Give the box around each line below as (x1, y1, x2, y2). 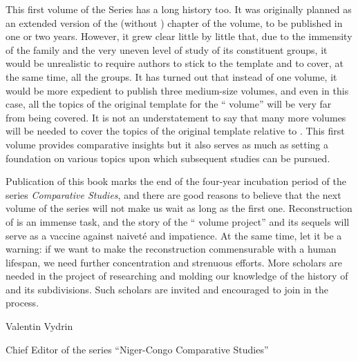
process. (6, 295, 39, 310)
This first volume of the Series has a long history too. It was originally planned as (6, 2, 352, 16)
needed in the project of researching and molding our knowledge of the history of (6, 269, 348, 283)
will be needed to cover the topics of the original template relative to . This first (6, 124, 345, 138)
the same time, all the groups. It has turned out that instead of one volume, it (6, 69, 337, 84)
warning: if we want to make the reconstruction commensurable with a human (6, 242, 337, 256)
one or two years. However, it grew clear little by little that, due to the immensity (6, 29, 352, 43)
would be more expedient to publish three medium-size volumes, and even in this (6, 83, 349, 97)
